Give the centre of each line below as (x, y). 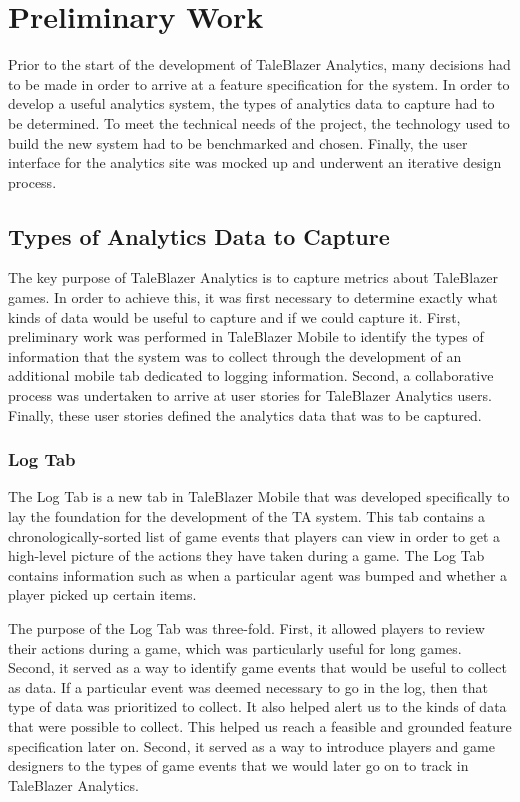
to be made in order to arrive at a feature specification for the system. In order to (259, 83)
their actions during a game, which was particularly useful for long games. (235, 647)
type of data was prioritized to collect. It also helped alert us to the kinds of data (257, 706)
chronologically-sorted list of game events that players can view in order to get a (254, 535)
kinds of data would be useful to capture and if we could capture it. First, (234, 316)
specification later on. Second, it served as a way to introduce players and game (251, 745)
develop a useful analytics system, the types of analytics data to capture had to (251, 103)
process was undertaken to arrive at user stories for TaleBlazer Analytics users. (250, 395)
